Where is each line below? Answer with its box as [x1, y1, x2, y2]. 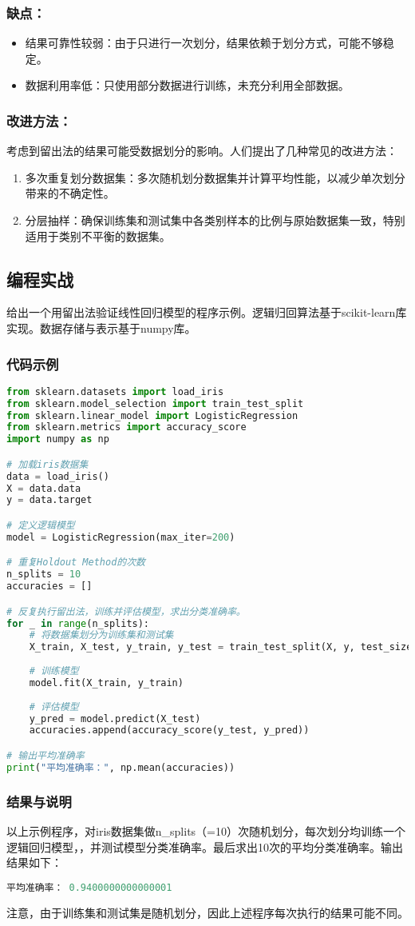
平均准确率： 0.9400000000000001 [6, 881, 172, 893]
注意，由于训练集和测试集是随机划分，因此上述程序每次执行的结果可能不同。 [6, 904, 409, 920]
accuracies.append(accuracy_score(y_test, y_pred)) [29, 724, 310, 736]
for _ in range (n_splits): [6, 617, 150, 629]
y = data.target [6, 494, 93, 506]
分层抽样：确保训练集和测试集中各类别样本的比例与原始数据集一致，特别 [25, 212, 405, 228]
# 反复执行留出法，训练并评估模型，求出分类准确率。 [6, 605, 246, 617]
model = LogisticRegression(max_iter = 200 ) [6, 531, 235, 543]
